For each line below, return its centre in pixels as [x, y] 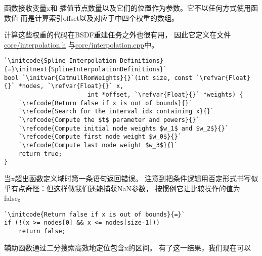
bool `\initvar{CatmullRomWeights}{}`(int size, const [98, 78]
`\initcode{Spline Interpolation [60, 61]
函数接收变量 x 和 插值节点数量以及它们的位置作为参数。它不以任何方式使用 [128, 8]
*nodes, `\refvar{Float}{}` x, [71, 86]
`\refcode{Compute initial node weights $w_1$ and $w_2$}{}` [123, 128]
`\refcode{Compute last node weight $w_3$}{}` [98, 145]
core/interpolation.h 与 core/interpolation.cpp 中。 [81, 44]
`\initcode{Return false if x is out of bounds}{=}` [95, 214]
